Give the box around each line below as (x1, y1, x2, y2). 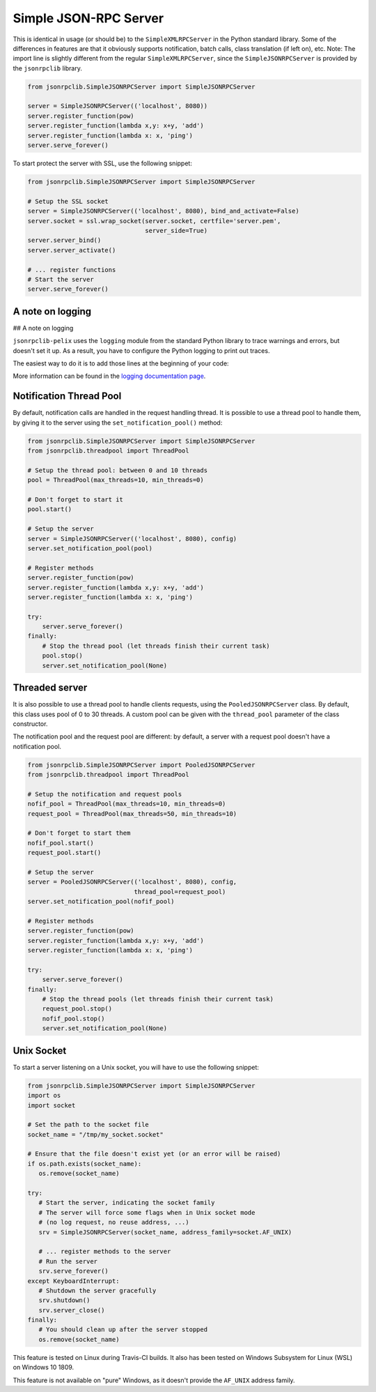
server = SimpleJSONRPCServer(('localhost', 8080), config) (27, 534, 237, 543)
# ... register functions (27, 266, 116, 273)
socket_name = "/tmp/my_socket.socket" (27, 1130, 164, 1138)
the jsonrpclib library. (13, 63, 83, 73)
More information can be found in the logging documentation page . (13, 372, 206, 380)
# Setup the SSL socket (27, 197, 109, 205)
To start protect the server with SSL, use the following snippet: (13, 159, 193, 167)
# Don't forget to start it (27, 496, 123, 504)
